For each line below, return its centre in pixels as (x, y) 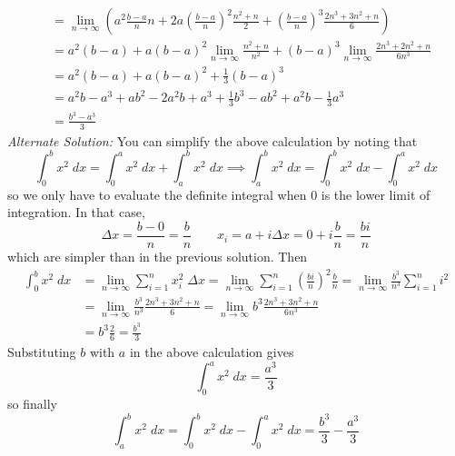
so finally (32, 404)
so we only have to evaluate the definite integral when (157, 194)
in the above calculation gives (212, 352)
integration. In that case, (76, 212)
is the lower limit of (376, 194)
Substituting (42, 352)
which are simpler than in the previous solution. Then (158, 256)
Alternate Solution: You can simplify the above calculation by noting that (213, 140)
